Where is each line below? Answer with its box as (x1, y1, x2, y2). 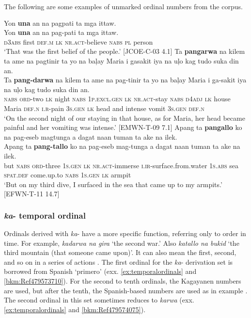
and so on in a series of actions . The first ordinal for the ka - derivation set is (4, 256, 233, 267)
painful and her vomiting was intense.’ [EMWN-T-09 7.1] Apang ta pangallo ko (4, 122, 242, 132)
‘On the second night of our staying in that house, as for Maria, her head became (4, 112, 245, 123)
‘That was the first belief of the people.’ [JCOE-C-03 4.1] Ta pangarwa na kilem (4, 46, 245, 56)
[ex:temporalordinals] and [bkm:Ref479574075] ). (4, 304, 146, 314)
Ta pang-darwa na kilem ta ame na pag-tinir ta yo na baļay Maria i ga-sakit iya (4, 75, 247, 85)
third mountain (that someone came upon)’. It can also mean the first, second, (4, 247, 236, 257)
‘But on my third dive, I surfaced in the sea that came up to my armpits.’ (4, 179, 222, 189)
